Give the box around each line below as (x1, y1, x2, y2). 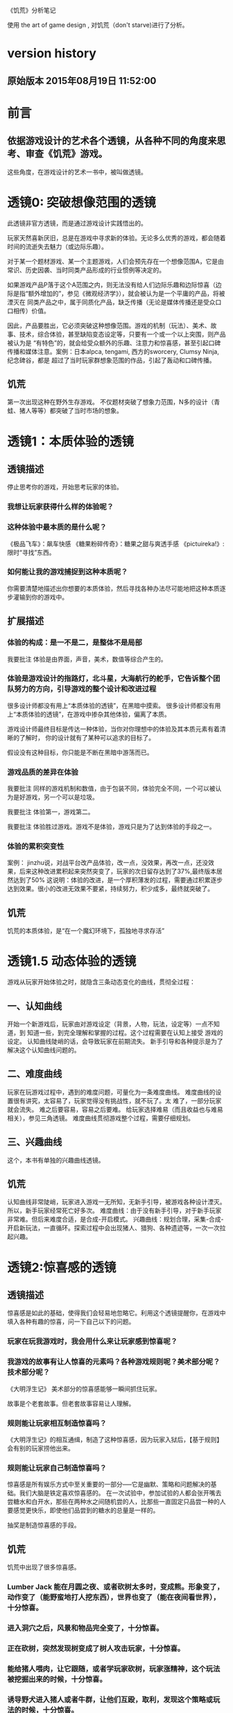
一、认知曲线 (7, 1000, 62, 1012)
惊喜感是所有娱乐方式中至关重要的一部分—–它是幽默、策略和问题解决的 (7, 1480, 211, 1489)
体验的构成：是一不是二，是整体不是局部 (7, 638, 142, 648)
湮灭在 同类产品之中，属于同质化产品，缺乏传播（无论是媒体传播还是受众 (7, 298, 216, 306)
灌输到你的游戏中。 (12, 593, 68, 601)
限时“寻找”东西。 (7, 548, 55, 557)
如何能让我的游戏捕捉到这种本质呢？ (7, 567, 128, 577)
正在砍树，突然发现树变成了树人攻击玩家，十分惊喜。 (7, 1644, 185, 1653)
